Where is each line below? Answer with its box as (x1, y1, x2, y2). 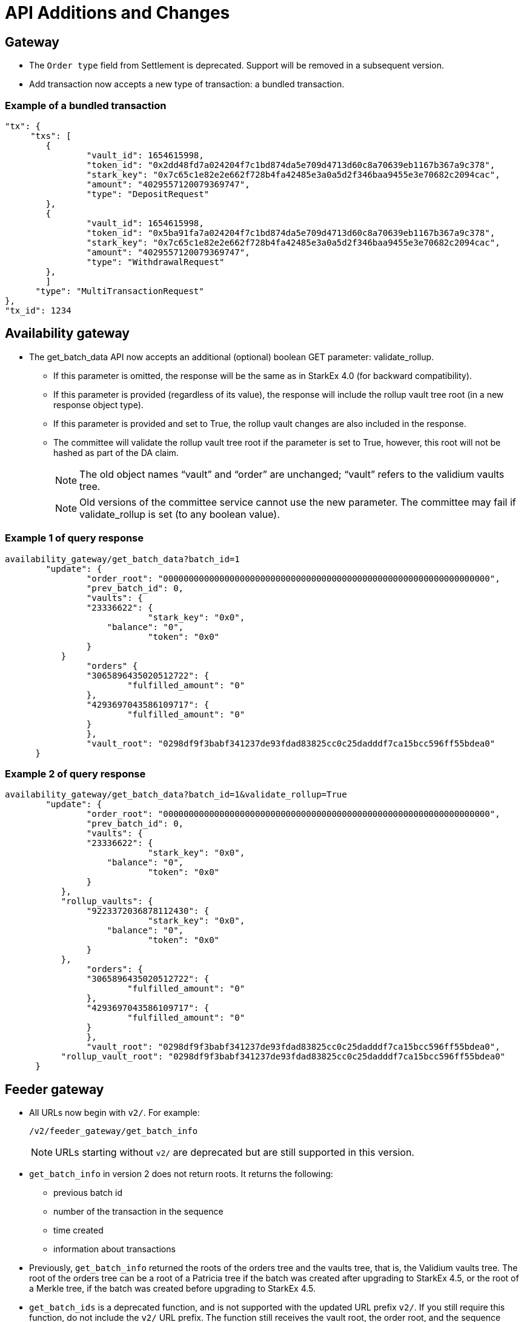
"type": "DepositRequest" (86, 189, 210, 199)
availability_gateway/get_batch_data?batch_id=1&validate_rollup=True (5, 790, 347, 800)
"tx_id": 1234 (5, 305, 71, 315)
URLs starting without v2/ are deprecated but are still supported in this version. (55, 1146, 414, 1159)
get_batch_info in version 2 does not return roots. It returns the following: (29, 1169, 333, 1179)
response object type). (53, 399, 144, 410)
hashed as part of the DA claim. (53, 447, 179, 458)
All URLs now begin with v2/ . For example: (29, 1107, 200, 1118)
